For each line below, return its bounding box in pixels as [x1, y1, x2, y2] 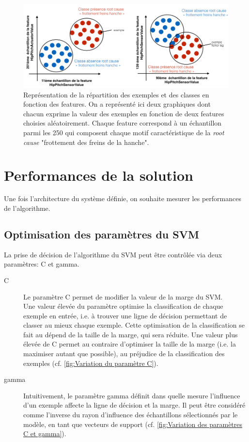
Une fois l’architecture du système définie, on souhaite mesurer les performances [4, 193, 241, 204]
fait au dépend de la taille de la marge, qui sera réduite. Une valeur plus [23, 329, 238, 339]
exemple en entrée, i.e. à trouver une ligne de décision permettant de [23, 310, 227, 320]
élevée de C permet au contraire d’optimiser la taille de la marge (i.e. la [23, 339, 236, 349]
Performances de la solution [4, 165, 193, 185]
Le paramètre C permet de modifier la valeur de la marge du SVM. [23, 291, 223, 301]
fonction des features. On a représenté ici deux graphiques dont [23, 99, 211, 109]
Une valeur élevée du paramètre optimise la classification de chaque [23, 301, 223, 311]
